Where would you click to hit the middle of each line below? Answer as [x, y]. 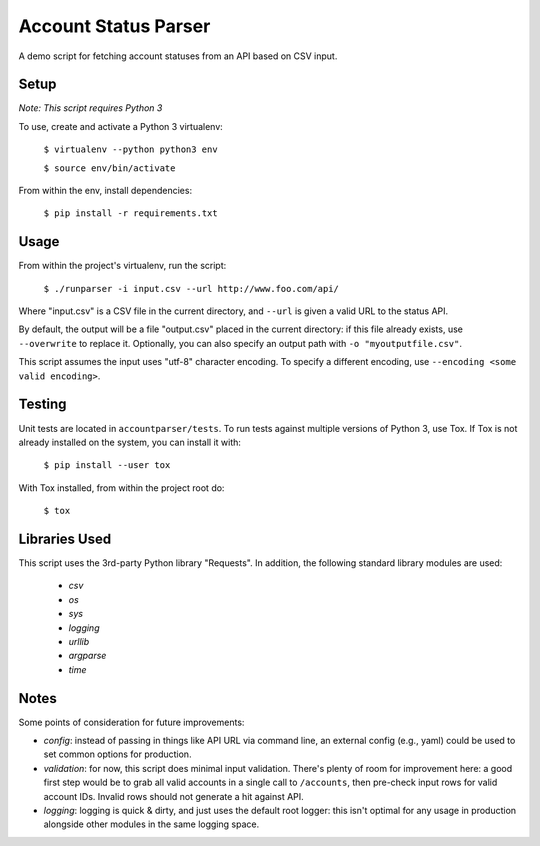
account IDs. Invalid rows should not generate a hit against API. [173, 796]
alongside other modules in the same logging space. [151, 824]
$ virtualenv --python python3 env [131, 149]
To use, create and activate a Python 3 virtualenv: [121, 126]
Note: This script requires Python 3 [90, 108]
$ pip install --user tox [107, 465]
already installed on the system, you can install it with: [130, 442]
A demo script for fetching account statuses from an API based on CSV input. [178, 56]
